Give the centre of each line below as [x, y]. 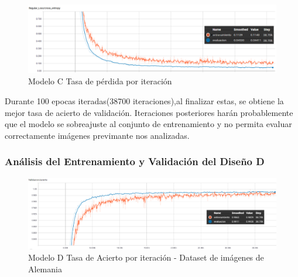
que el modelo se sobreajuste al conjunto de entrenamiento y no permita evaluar [148, 124]
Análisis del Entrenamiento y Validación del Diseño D [135, 161]
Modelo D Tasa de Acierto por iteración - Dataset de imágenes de [146, 257]
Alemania [45, 269]
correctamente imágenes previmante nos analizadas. [97, 135]
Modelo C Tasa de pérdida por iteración [100, 81]
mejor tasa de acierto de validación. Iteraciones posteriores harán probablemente [149, 112]
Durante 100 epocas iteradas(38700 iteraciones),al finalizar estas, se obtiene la [144, 100]
